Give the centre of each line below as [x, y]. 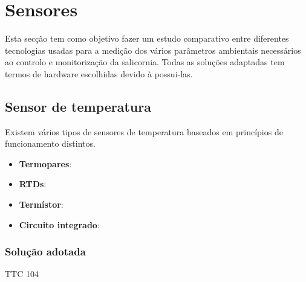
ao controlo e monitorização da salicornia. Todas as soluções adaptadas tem [145, 62]
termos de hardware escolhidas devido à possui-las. [99, 73]
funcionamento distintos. [50, 143]
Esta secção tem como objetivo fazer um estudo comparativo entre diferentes [147, 38]
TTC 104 [22, 274]
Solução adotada [45, 252]
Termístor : [41, 204]
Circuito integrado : [59, 224]
